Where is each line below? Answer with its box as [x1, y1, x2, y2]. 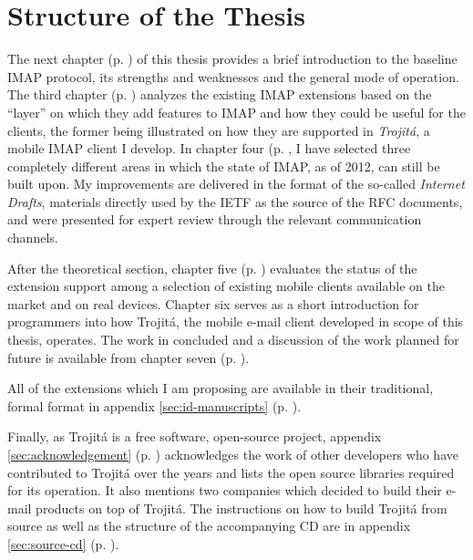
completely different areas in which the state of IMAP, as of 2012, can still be [7, 156, 440, 175]
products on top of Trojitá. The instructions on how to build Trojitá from [36, 498, 447, 517]
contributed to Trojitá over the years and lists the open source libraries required [7, 462, 455, 482]
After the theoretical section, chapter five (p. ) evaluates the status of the [7, 258, 417, 277]
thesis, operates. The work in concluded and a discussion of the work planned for [7, 330, 459, 349]
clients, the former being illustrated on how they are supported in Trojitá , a [7, 120, 430, 140]
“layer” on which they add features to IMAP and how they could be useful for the [7, 102, 466, 121]
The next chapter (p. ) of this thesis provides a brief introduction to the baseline [7, 49, 458, 68]
